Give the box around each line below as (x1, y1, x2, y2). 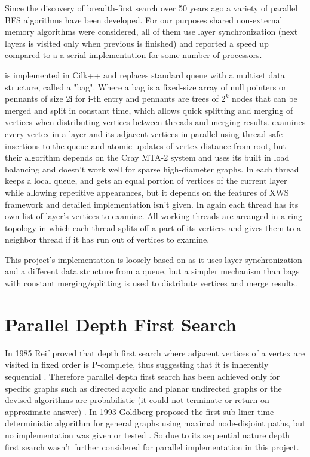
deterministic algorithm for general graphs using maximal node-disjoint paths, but (5, 417, 306, 429)
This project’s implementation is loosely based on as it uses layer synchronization (5, 253, 302, 265)
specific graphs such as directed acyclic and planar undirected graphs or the (5, 382, 282, 394)
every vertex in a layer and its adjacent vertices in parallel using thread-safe (5, 127, 283, 140)
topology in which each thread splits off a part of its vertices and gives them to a (5, 221, 301, 234)
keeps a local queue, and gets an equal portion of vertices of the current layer (5, 174, 287, 187)
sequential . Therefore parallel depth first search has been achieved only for (5, 370, 280, 382)
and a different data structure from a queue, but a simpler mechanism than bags (5, 265, 300, 277)
